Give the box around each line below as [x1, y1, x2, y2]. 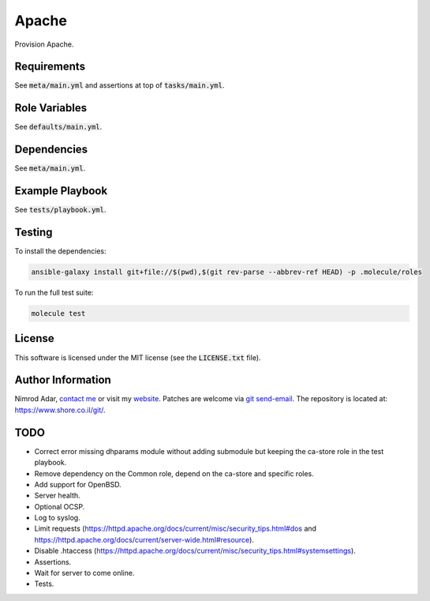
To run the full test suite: [14, 288, 94, 298]
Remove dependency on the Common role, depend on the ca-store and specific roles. [34, 468, 315, 478]
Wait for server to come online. [34, 569, 135, 578]
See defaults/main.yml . [14, 122, 103, 132]
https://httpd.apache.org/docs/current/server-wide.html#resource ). [34, 535, 254, 544]
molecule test [31, 309, 86, 318]
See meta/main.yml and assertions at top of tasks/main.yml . [14, 81, 225, 90]
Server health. [34, 490, 80, 501]
